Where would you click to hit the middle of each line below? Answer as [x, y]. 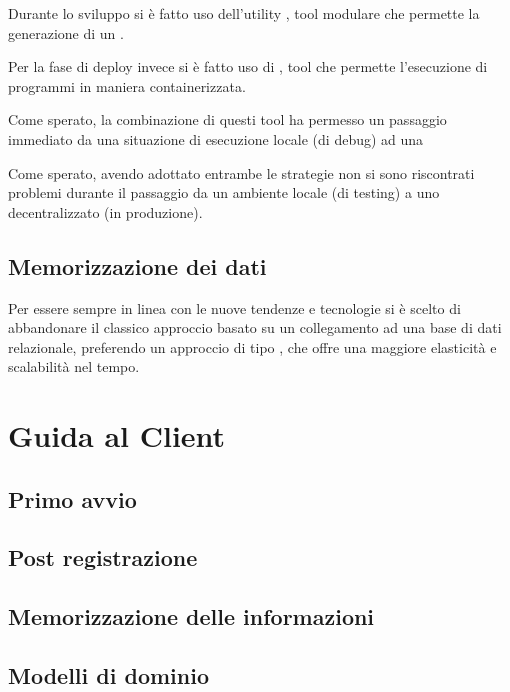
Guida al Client [117, 435]
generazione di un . [66, 32]
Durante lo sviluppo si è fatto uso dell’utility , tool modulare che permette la [244, 13]
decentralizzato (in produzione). [105, 211]
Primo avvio [72, 498]
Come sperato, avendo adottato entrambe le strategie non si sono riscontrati [241, 172]
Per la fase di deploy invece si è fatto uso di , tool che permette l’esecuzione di [248, 66]
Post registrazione [103, 557]
